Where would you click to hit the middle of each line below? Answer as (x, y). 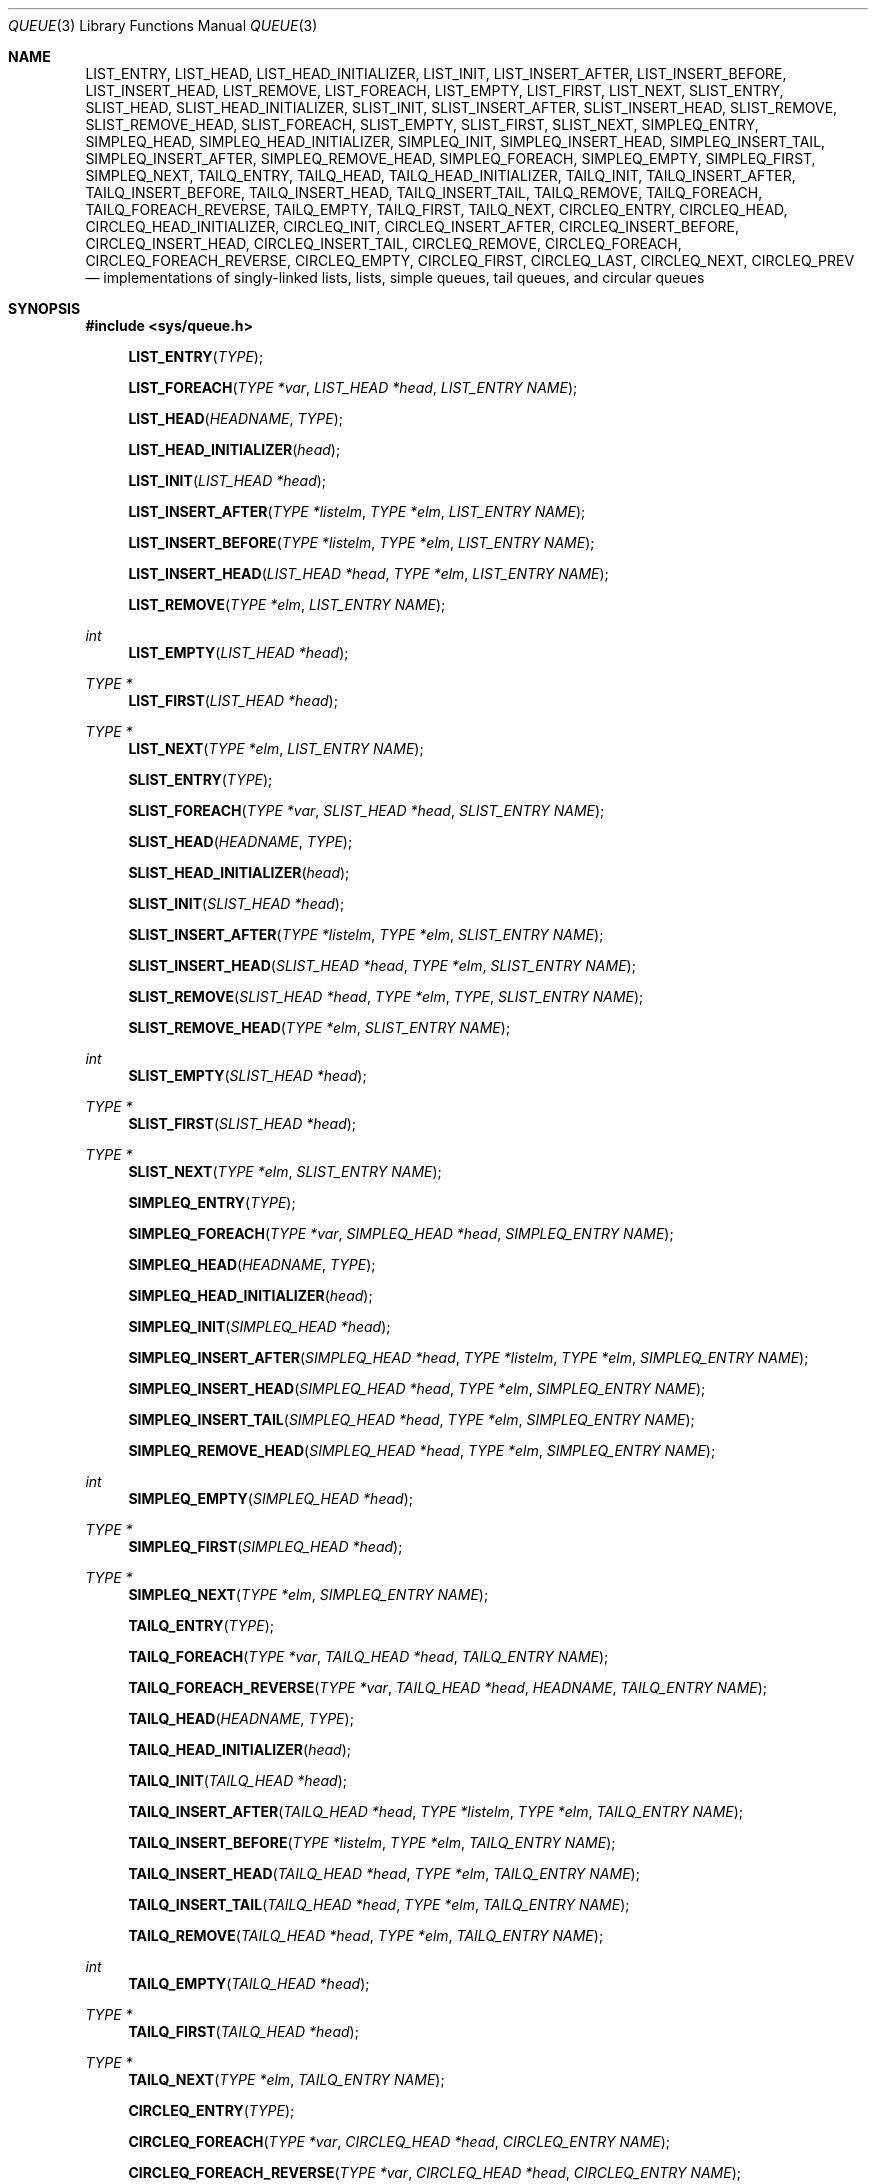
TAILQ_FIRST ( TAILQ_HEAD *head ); (243, 2031)
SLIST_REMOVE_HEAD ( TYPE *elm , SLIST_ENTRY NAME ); (319, 1027)
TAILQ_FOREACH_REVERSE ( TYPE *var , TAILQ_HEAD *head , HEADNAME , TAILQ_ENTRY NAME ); (448, 1687)
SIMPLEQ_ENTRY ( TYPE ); (212, 1202)
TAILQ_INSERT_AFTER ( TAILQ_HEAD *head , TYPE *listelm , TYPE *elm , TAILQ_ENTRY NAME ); (436, 1811)
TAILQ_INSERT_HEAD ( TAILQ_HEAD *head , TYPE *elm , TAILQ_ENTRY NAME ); (384, 1873)
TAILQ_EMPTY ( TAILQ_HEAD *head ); (249, 1983)
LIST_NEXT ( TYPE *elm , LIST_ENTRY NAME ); (276, 748)
